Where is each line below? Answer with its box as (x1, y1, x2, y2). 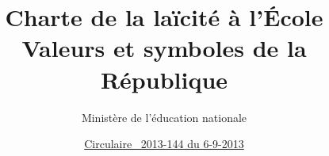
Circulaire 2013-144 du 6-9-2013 (84, 135, 244, 152)
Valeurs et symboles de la (21, 32, 307, 64)
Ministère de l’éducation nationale (81, 108, 247, 125)
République (100, 63, 228, 95)
